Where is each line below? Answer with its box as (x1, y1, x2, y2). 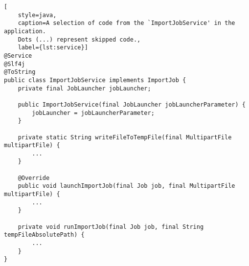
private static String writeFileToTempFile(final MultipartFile (18, 133, 232, 141)
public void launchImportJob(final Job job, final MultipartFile (18, 182, 235, 190)
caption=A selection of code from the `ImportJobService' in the (18, 20, 235, 27)
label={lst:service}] (18, 44, 88, 51)
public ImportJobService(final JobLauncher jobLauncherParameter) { (18, 101, 246, 108)
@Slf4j (4, 60, 25, 67)
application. (4, 27, 46, 35)
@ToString (4, 68, 36, 76)
